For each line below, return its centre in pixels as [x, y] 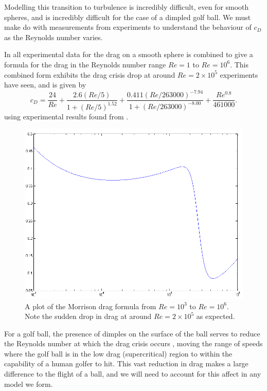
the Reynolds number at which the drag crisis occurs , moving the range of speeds [133, 343]
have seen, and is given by [45, 85]
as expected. [216, 316]
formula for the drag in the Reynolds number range [85, 64]
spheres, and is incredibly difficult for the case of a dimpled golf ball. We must [128, 17]
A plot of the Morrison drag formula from [91, 306]
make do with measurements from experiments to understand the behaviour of [128, 27]
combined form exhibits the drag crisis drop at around [90, 74]
